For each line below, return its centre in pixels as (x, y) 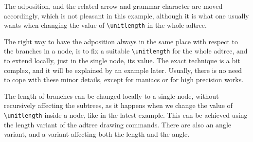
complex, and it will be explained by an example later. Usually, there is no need (123, 70)
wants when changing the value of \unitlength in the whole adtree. (105, 25)
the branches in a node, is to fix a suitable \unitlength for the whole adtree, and (126, 51)
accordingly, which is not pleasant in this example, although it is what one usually (126, 15)
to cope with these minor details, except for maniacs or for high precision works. (124, 80)
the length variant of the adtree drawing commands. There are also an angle (117, 124)
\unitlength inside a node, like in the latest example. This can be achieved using (126, 115)
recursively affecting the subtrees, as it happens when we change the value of (118, 105)
